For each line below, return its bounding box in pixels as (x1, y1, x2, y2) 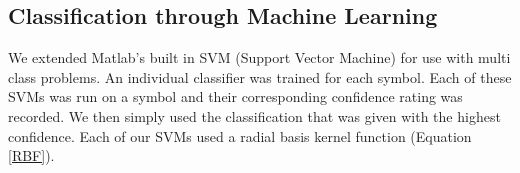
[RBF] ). (8, 145, 55, 166)
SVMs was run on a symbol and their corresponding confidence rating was (8, 86, 463, 107)
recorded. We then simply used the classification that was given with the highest (8, 105, 501, 126)
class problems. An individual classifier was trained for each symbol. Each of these (8, 66, 512, 87)
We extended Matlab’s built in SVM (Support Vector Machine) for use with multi (8, 47, 511, 68)
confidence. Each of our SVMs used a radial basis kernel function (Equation (8, 125, 472, 146)
